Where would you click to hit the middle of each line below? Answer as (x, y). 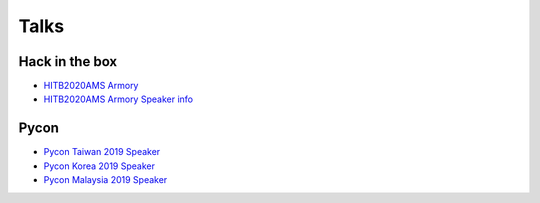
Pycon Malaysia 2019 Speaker (105, 180)
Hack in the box (68, 61)
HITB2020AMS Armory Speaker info (118, 99)
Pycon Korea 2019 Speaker (99, 166)
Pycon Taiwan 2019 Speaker (102, 152)
